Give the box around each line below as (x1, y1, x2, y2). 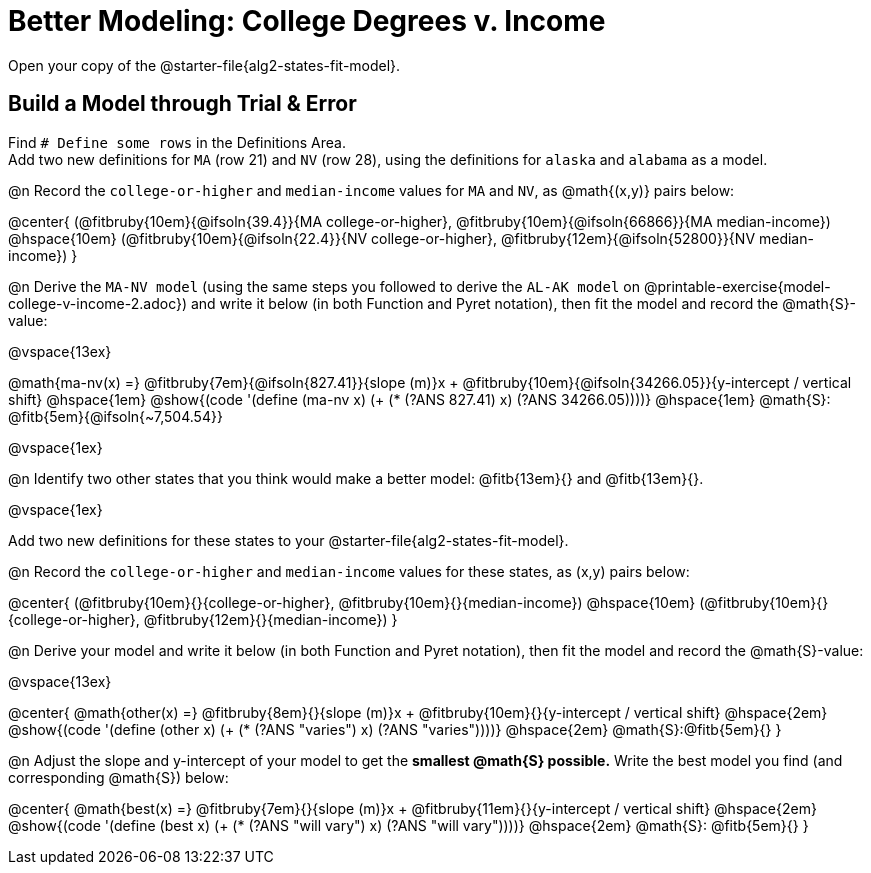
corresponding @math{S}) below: (8, 768, 229, 786)
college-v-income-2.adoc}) (8, 294, 188, 312)
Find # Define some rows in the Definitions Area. (8, 133, 347, 151)
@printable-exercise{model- (643, 277, 831, 295)
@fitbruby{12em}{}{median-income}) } (143, 610, 398, 628)
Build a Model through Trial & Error (8, 91, 357, 117)
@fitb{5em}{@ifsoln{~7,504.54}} (8, 407, 223, 425)
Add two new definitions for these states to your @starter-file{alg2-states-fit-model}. (8, 531, 569, 549)
